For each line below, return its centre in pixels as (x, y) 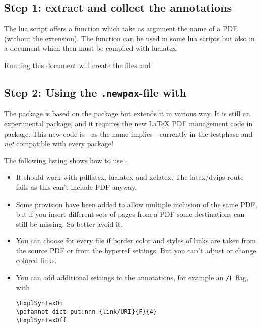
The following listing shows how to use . (66, 160)
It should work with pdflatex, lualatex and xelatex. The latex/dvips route (130, 177)
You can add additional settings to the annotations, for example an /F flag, (132, 277)
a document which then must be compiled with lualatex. (91, 48)
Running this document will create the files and (77, 65)
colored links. (36, 260)
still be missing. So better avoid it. (69, 223)
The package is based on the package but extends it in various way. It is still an (127, 114)
